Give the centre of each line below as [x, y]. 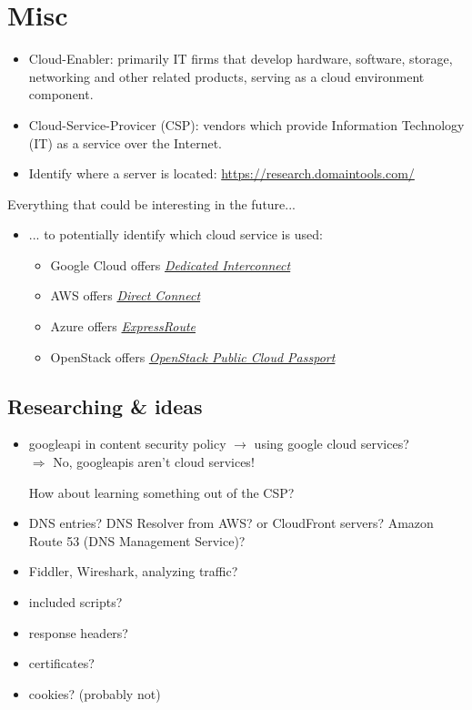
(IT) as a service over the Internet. [125, 142]
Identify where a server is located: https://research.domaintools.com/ [221, 173]
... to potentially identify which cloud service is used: [176, 234]
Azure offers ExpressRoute [123, 326]
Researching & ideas [105, 406]
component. [61, 94]
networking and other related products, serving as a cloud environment [226, 76]
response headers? [78, 632]
